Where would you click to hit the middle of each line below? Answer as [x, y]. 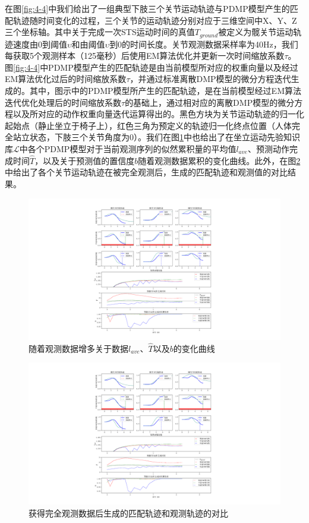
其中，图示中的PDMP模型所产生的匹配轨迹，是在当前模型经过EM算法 [165, 91]
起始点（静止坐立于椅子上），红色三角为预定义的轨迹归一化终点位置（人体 [148, 125]
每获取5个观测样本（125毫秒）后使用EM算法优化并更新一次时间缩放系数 [145, 56]
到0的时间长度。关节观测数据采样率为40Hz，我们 [204, 44]
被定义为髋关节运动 [256, 32]
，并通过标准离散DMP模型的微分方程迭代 [210, 79]
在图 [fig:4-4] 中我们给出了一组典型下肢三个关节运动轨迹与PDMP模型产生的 [147, 8]
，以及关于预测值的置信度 [85, 160]
